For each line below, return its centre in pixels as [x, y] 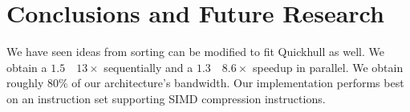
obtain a [27, 67]
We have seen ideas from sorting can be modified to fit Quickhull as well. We [195, 52]
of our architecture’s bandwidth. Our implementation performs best [238, 83]
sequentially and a [148, 67]
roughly [25, 83]
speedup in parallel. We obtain [328, 67]
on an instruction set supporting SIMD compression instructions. [166, 98]
